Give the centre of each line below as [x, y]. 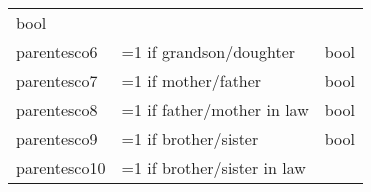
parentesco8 [57, 109]
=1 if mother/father [191, 80]
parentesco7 [57, 80]
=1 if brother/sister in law [213, 167]
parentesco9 [57, 138]
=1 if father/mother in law [215, 109]
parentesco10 [61, 167]
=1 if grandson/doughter [208, 51]
